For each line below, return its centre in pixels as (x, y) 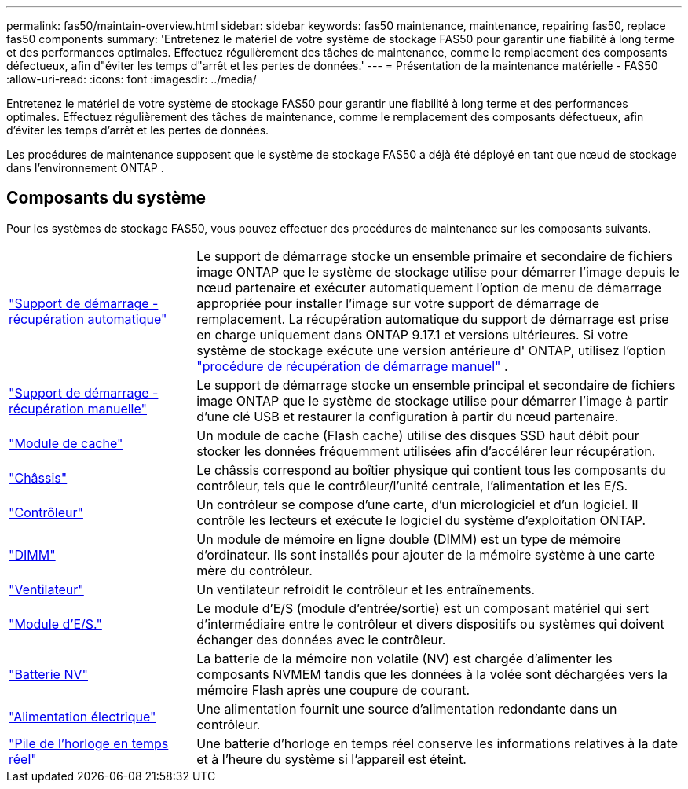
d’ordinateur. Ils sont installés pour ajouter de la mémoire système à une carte (426, 554)
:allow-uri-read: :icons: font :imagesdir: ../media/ (132, 79)
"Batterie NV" (48, 674)
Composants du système (106, 198)
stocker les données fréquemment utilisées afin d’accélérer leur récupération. (426, 451)
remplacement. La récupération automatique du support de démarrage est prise (433, 319)
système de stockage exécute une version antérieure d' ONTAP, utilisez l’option (431, 350)
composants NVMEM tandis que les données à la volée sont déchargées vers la (432, 674)
